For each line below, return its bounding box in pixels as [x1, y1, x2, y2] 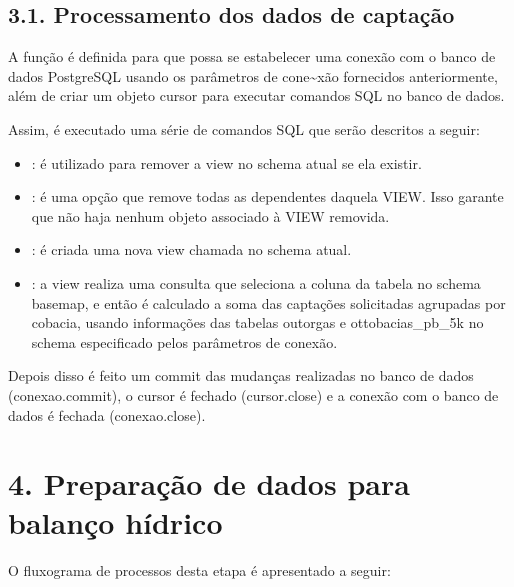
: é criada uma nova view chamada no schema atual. [31, 239, 352, 260]
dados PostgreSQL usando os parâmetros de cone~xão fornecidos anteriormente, [8, 65, 498, 86]
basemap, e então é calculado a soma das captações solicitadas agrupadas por [31, 292, 506, 313]
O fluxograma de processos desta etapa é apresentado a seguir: [8, 560, 391, 581]
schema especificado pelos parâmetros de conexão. [31, 331, 338, 352]
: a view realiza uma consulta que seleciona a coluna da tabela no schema [31, 272, 481, 293]
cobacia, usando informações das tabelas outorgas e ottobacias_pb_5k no [31, 312, 484, 333]
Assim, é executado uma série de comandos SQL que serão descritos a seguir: [8, 118, 480, 139]
